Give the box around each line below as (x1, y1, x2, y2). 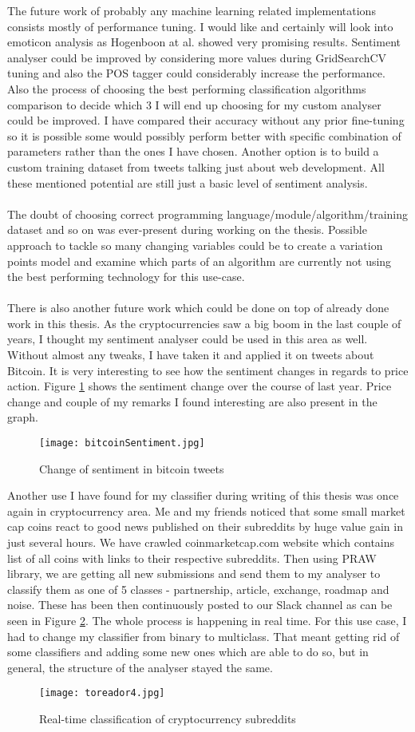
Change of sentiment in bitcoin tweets (39, 460, 224, 477)
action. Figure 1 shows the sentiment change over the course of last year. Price (7, 378, 392, 394)
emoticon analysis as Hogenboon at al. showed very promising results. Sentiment (7, 34, 401, 50)
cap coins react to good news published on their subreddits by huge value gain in (7, 518, 403, 535)
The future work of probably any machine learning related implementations (7, 2, 376, 18)
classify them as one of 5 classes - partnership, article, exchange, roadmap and (7, 580, 389, 597)
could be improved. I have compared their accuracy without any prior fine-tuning (7, 112, 405, 129)
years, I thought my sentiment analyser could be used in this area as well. (7, 330, 368, 347)
